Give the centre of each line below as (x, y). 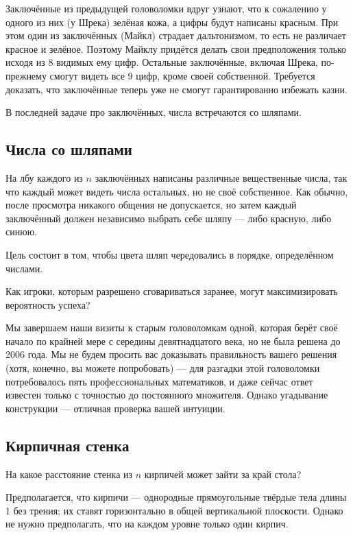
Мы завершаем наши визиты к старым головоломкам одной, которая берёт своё (172, 328)
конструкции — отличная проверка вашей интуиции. (115, 408)
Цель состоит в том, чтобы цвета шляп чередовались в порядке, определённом (170, 254)
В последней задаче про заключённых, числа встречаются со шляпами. (154, 112)
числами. (24, 268)
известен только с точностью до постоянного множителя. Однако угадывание (167, 395)
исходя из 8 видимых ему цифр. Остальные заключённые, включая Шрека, (162, 62)
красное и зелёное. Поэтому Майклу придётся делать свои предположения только (176, 48)
